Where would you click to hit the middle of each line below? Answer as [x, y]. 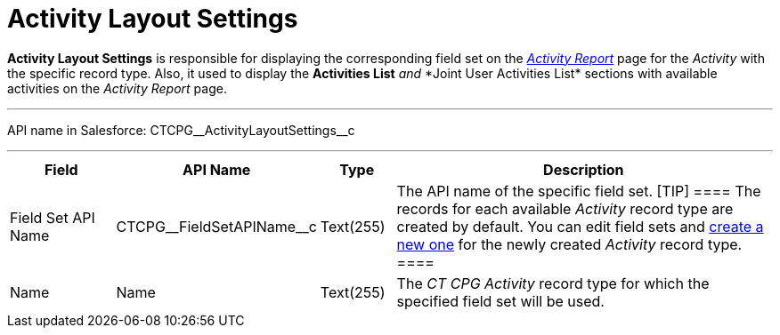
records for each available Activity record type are [565, 208]
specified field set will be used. [500, 301]
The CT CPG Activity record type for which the [553, 283]
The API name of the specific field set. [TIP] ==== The [579, 191]
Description [584, 169]
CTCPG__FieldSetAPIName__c [216, 226]
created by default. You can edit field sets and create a [580, 226]
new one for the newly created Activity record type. [569, 244]
